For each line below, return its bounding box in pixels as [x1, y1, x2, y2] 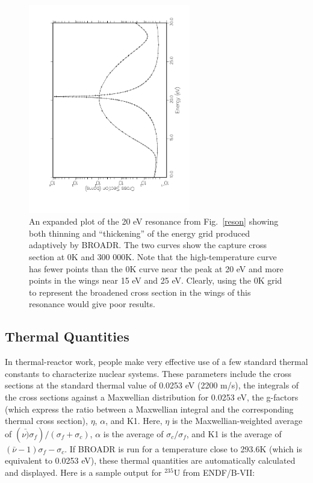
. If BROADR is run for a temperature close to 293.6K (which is [64, 442, 302, 455]
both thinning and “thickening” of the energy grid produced [29, 226, 250, 239]
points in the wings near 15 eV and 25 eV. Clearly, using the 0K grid [29, 274, 282, 287]
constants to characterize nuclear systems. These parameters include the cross [5, 367, 292, 379]
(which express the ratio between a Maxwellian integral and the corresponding [5, 402, 294, 415]
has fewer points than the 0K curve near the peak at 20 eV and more [29, 262, 284, 275]
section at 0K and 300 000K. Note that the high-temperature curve [29, 250, 277, 263]
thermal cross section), [5, 414, 88, 427]
